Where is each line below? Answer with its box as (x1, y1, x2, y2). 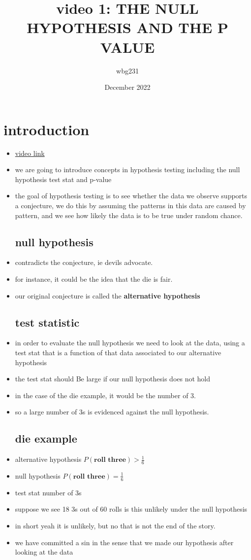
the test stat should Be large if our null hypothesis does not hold (15, 373, 211, 384)
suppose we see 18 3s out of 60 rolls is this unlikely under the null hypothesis (15, 504, 248, 514)
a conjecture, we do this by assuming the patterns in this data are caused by (15, 200, 246, 210)
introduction (3, 119, 90, 139)
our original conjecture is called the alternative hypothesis (15, 290, 200, 300)
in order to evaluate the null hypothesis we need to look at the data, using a (15, 337, 245, 348)
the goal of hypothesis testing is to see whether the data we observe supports (15, 190, 248, 201)
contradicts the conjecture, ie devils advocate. (15, 257, 153, 267)
